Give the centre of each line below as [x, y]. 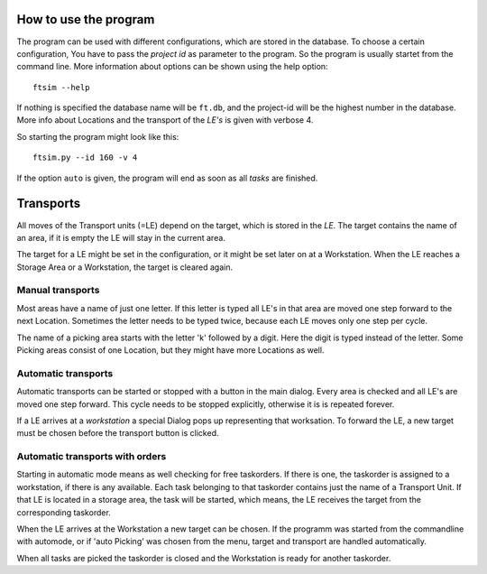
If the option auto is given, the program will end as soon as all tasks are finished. [167, 178]
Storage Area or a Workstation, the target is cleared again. [125, 267]
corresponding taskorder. [64, 512]
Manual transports [58, 291]
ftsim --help [61, 87]
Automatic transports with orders [92, 457]
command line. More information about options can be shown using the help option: [172, 67]
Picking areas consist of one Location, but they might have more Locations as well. [170, 350]
